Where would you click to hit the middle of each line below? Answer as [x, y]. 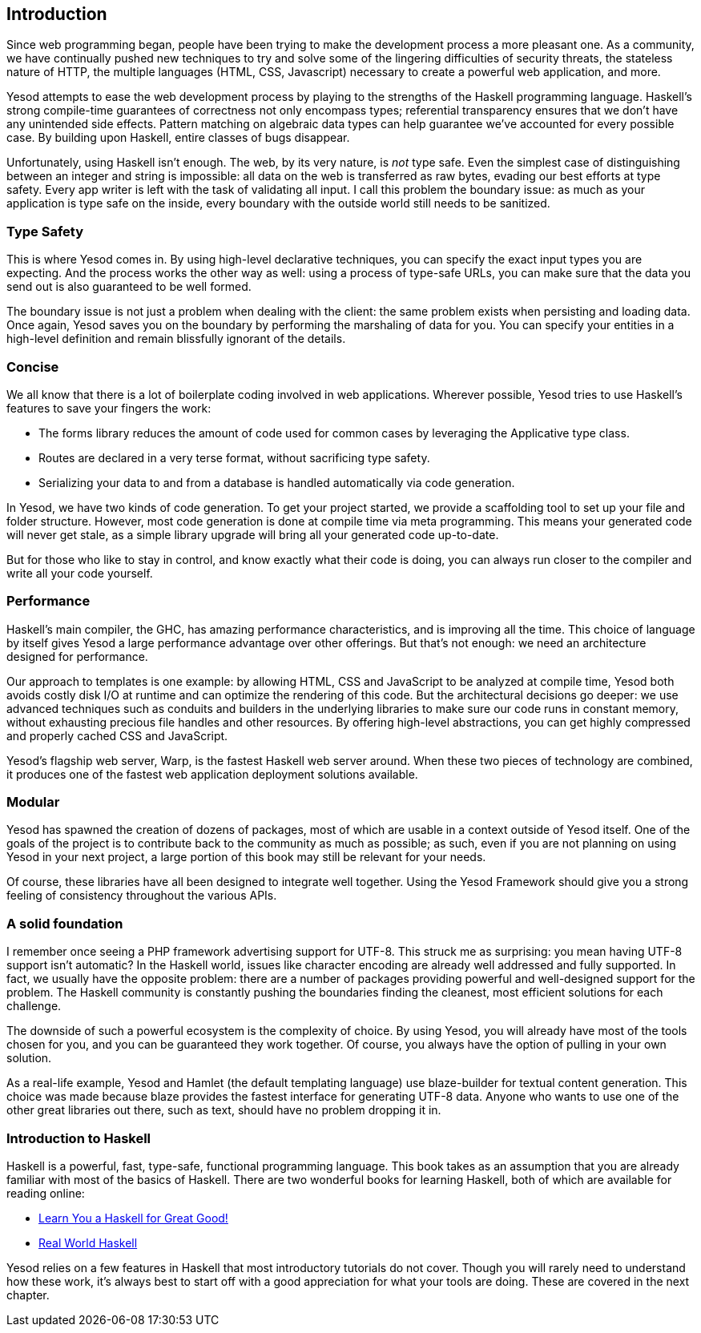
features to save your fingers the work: [109, 408]
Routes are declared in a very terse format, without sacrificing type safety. [234, 457]
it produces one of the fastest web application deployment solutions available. [212, 774]
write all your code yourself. [80, 573]
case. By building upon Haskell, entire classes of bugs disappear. [178, 138]
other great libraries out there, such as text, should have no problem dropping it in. [224, 1110]
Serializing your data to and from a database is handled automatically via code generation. [277, 482]
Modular [33, 802]
